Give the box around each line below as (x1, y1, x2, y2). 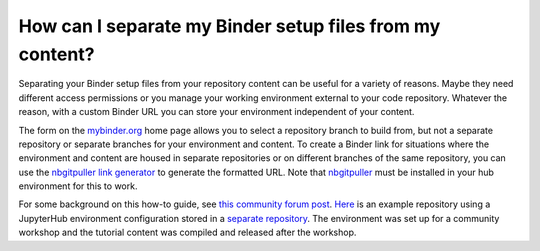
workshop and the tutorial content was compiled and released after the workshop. (18, 226, 357, 239)
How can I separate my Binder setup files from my (18, 15, 441, 37)
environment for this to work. (18, 180, 138, 192)
